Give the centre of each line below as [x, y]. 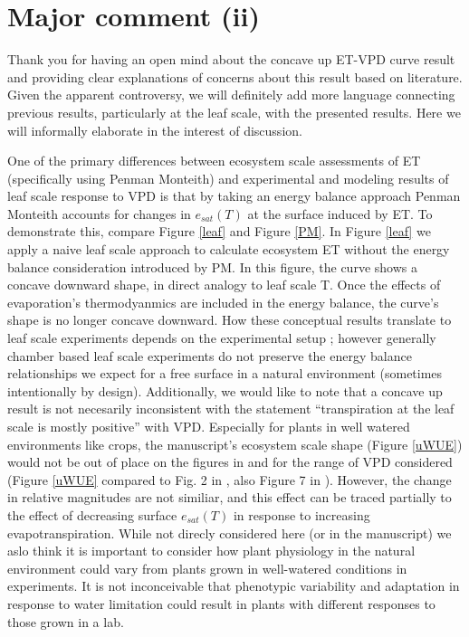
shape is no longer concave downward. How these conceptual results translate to [230, 320]
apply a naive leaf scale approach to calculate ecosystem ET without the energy [229, 249]
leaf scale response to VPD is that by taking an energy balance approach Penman [234, 196]
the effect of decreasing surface [92, 514]
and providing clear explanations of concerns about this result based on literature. [235, 76]
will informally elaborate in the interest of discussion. [155, 130]
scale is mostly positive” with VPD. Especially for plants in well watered [209, 426]
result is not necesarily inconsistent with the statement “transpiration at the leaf [231, 409]
